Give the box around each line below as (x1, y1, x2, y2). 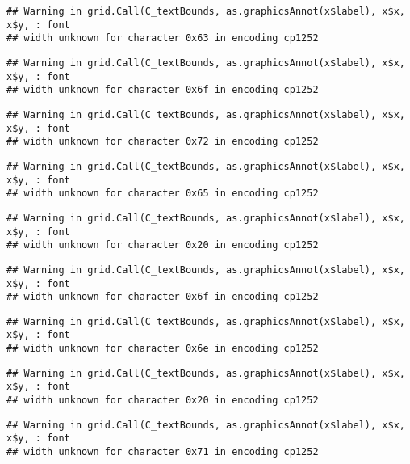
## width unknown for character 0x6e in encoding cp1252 (6, 343, 319, 355)
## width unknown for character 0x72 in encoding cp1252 (6, 136, 319, 148)
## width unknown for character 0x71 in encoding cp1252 (6, 446, 319, 458)
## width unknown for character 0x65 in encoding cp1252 (6, 188, 319, 200)
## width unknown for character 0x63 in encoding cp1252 (6, 32, 319, 44)
